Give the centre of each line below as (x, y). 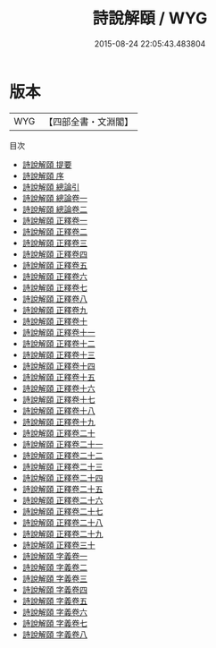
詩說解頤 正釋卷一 (54, 220)
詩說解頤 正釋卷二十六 (62, 500)
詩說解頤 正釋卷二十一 (62, 444)
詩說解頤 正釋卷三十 (58, 545)
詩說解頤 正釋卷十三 (58, 354)
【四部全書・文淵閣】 (89, 122)
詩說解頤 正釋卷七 (54, 287)
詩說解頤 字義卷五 (54, 601)
